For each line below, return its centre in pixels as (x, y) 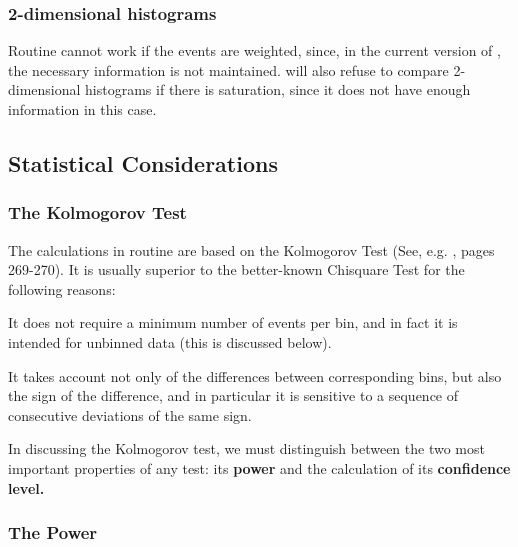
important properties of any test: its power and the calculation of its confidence (259, 467)
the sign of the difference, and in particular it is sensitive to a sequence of (233, 395)
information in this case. (82, 109)
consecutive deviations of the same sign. (130, 414)
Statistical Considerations (143, 162)
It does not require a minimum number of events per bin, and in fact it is (233, 322)
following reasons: (62, 288)
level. (26, 487)
